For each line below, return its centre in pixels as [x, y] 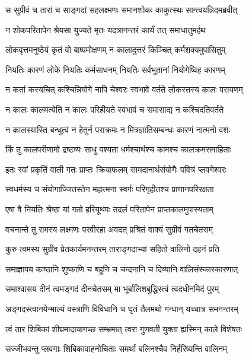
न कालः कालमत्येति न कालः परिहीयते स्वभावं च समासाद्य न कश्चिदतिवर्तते [115, 109]
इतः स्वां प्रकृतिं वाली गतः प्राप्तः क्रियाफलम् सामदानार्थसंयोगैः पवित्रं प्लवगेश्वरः [116, 169]
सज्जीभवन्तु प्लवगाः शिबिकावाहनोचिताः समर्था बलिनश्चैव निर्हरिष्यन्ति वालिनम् [116, 349]
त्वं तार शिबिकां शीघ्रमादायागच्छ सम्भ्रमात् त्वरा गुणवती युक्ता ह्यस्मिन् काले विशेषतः [124, 328]
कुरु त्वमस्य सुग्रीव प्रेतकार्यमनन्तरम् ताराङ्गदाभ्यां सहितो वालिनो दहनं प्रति [112, 249]
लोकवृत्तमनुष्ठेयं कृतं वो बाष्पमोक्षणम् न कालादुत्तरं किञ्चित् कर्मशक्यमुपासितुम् [116, 50]
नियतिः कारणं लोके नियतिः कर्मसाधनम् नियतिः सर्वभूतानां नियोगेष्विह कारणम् [115, 69]
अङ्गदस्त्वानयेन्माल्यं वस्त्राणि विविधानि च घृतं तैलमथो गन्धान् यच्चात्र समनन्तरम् [122, 308]
